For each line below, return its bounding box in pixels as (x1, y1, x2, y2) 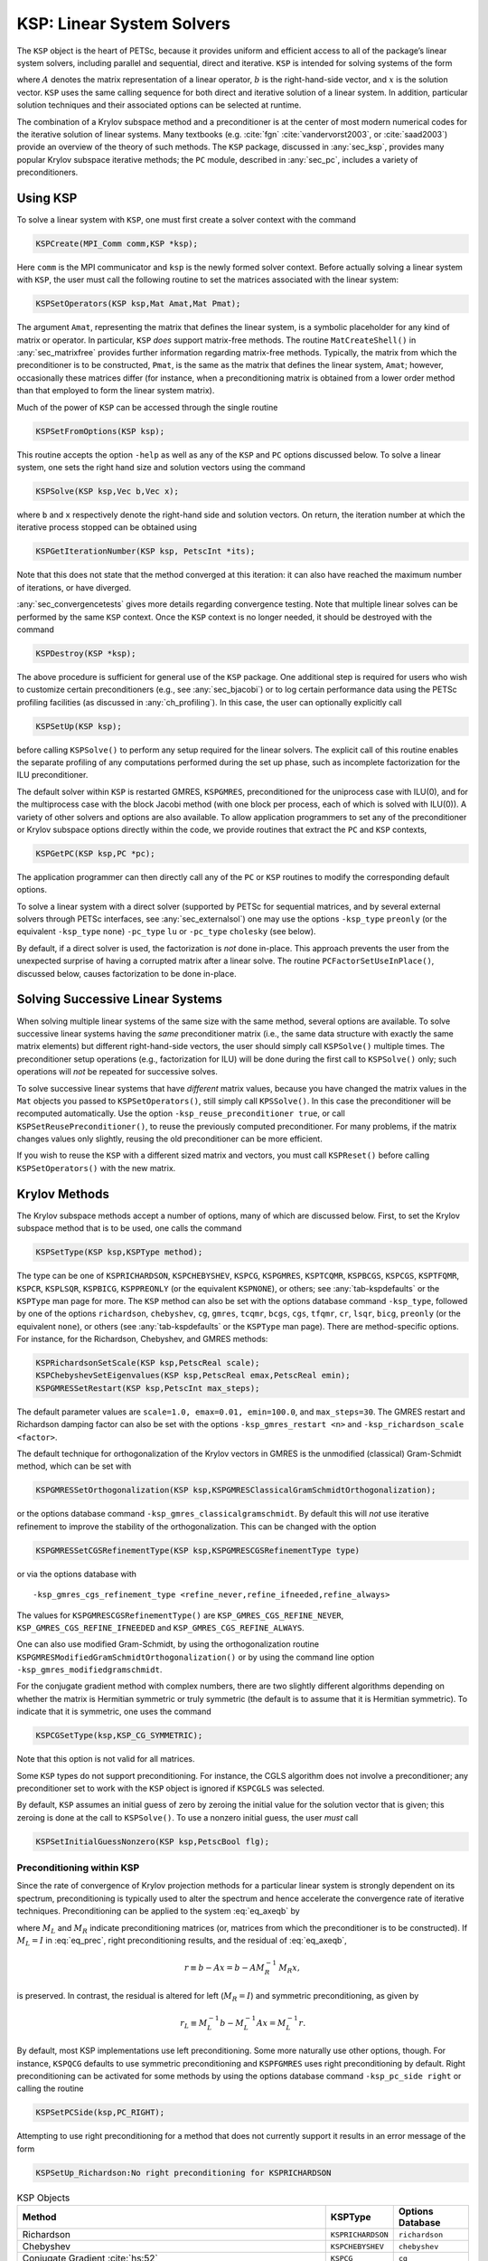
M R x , (278, 1963, 300, 1975)
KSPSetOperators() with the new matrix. (16, 1162, 176, 1173)
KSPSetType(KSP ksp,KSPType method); (35, 1247, 203, 1257)
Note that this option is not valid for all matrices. (16, 1754, 195, 1764)
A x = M (256, 2018, 286, 2028)
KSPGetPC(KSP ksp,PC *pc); (35, 848, 155, 858)
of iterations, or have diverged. (16, 582, 131, 592)
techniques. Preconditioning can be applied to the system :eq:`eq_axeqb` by (16, 1906, 300, 1916)
